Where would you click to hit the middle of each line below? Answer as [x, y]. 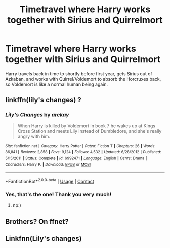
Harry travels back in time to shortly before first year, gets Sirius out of [79, 73]
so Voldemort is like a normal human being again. [57, 84]
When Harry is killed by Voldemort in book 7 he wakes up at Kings [87, 126]
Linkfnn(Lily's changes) [44, 239]
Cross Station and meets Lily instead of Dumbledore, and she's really [90, 131]
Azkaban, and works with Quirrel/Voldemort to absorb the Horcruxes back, [83, 79]
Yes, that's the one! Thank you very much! [58, 194]
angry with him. [34, 136]
